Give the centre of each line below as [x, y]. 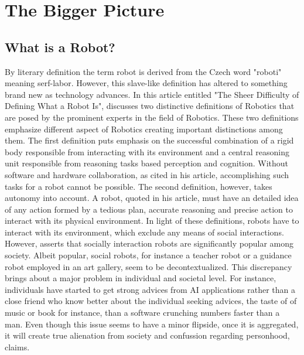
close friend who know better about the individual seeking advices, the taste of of [151, 301]
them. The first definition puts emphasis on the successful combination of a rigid [149, 140]
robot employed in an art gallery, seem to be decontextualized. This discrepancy [148, 266]
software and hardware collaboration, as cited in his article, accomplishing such [147, 174]
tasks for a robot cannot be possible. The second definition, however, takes [139, 186]
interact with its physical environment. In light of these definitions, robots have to [152, 221]
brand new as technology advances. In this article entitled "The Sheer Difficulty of [152, 94]
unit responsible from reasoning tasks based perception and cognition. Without [147, 163]
